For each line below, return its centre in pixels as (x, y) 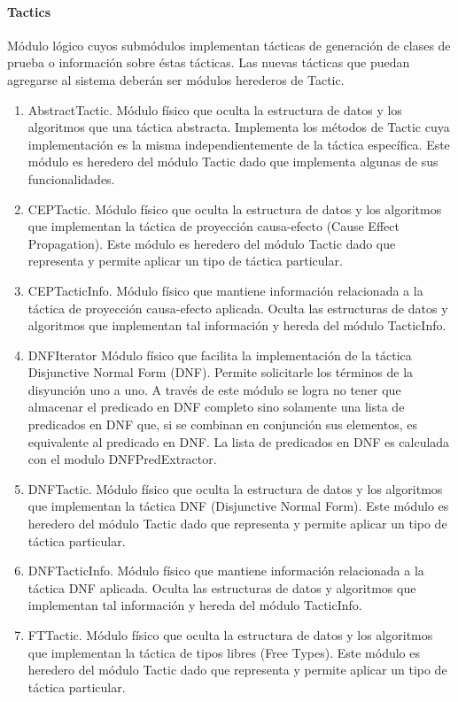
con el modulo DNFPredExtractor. (122, 459)
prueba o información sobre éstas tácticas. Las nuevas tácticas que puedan (209, 62)
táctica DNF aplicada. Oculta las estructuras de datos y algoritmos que (222, 587)
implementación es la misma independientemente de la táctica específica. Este (239, 144)
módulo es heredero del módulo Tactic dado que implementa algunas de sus (233, 162)
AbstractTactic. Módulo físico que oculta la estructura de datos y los (215, 109)
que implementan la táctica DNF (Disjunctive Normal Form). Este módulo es (238, 506)
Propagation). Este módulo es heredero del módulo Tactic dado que (212, 243)
